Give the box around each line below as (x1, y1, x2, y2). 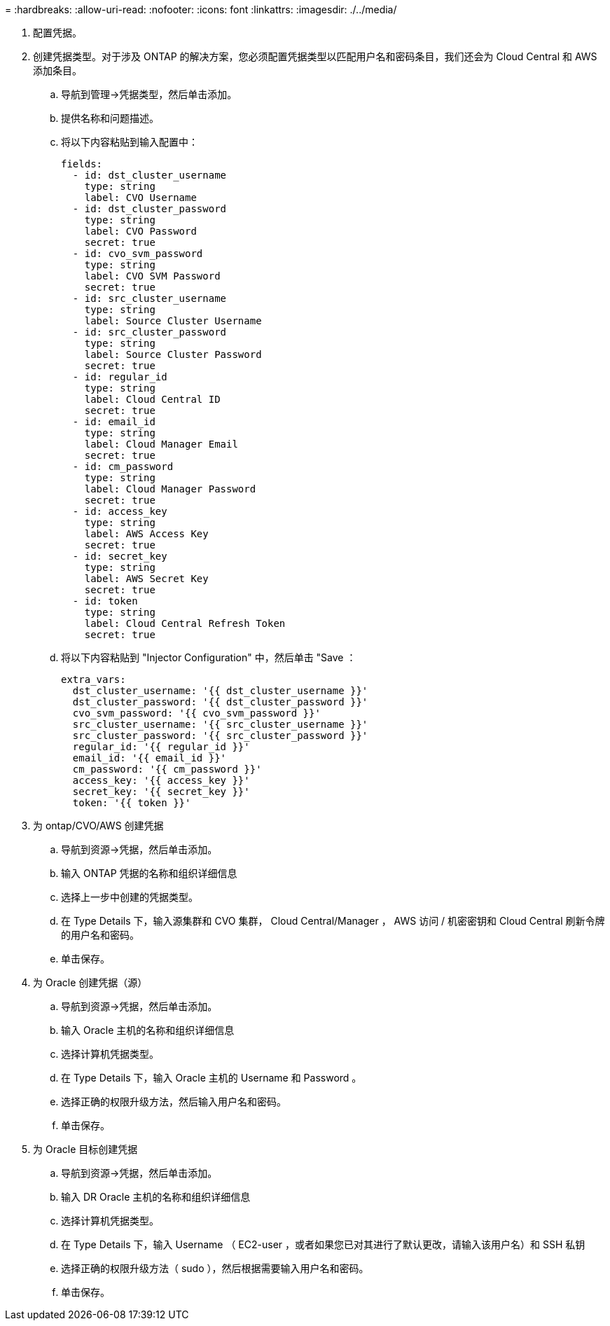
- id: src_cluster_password (72, 326, 227, 338)
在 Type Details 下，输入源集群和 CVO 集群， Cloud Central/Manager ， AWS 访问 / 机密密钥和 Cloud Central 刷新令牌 (61, 915, 605, 927)
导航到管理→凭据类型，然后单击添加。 (61, 88, 237, 100)
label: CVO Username (84, 192, 197, 203)
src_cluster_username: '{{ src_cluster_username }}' (72, 719, 368, 730)
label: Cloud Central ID (84, 394, 221, 405)
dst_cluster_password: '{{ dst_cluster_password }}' (72, 696, 368, 707)
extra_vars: (61, 674, 126, 685)
